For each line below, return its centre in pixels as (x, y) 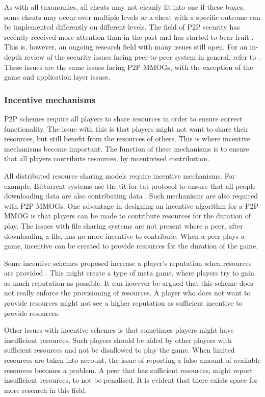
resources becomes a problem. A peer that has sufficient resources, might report (128, 370)
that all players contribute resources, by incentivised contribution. (107, 158)
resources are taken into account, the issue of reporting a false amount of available (132, 360)
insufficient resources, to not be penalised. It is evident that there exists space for (131, 380)
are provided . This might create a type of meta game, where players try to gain (129, 273)
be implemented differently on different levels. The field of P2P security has (122, 27)
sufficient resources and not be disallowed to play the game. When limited (120, 350)
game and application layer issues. (57, 77)
